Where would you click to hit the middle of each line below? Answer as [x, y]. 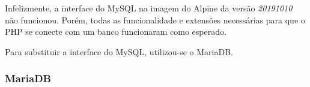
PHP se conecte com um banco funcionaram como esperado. [116, 31]
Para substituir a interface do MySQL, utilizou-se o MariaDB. [119, 51]
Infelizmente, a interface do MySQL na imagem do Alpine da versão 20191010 [149, 8]
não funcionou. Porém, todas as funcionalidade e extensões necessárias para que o [155, 19]
